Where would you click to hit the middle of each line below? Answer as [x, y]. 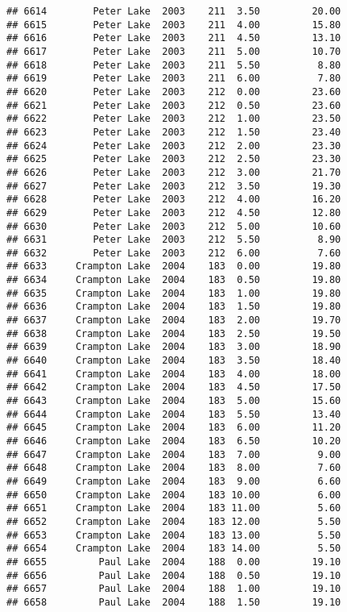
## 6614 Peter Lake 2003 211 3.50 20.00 [174, 11]
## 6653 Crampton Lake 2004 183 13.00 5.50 [174, 535]
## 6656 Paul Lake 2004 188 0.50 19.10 [174, 575]
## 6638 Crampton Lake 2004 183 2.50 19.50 [174, 333]
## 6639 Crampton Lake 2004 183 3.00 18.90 [174, 347]
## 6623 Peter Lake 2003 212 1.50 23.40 [174, 132]
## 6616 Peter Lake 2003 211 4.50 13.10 [174, 38]
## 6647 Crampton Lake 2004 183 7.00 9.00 [174, 454]
